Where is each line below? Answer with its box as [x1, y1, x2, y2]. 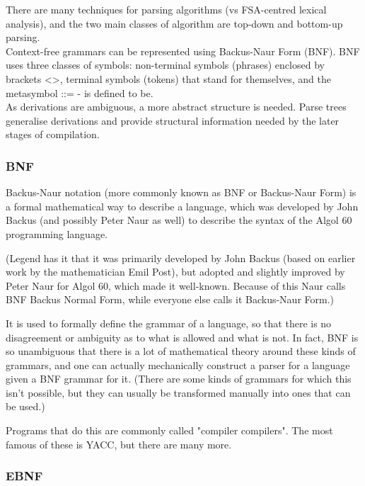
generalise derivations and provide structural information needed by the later [6, 113, 340, 128]
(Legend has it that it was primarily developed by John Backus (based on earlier [6, 250, 356, 265]
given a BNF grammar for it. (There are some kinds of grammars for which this [6, 371, 352, 386]
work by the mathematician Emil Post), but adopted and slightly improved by [6, 264, 345, 279]
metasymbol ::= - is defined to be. [6, 85, 153, 100]
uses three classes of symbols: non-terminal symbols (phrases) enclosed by [6, 57, 325, 72]
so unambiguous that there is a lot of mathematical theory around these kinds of [6, 344, 356, 358]
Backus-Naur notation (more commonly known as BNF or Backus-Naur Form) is [6, 185, 357, 200]
